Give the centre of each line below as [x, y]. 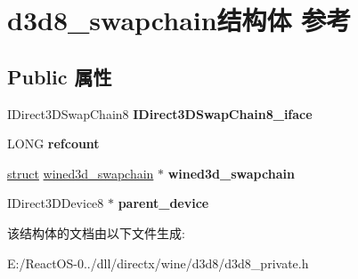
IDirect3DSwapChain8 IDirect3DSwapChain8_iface [160, 113]
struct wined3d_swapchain [81, 173]
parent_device [163, 203]
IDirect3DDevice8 [56, 203]
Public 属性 [60, 76]
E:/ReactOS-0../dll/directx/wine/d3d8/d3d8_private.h [158, 263]
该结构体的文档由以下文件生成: [96, 232]
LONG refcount [53, 143]
